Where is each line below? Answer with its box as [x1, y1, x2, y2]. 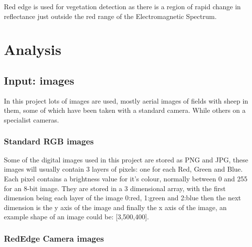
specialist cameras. [4, 114, 59, 124]
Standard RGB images [4, 135, 94, 147]
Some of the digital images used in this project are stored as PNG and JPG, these [4, 154, 249, 164]
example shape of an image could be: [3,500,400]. [4, 212, 149, 222]
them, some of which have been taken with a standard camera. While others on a [4, 105, 246, 115]
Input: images [4, 72, 74, 88]
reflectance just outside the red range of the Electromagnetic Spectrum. [4, 11, 217, 21]
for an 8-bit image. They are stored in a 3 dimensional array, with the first [4, 183, 226, 193]
